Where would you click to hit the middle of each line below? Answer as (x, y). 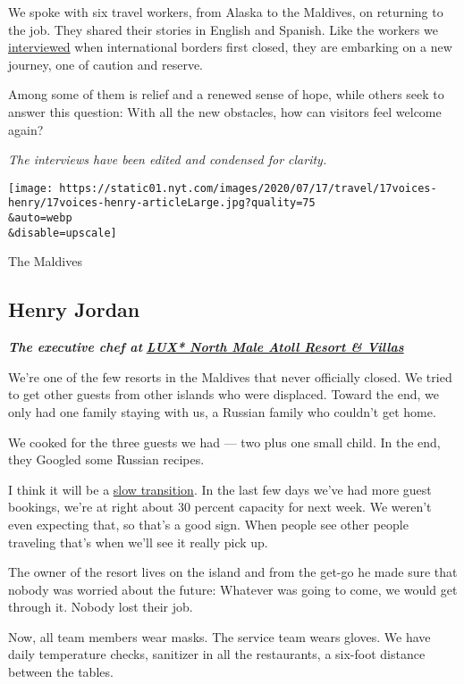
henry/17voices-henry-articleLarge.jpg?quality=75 (162, 203)
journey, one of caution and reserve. (105, 64)
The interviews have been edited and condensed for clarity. (168, 159)
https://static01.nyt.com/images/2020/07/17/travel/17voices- (248, 188)
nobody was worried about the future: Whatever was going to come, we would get (233, 589)
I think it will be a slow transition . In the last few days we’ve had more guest (220, 489)
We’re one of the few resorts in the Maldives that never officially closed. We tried (230, 376)
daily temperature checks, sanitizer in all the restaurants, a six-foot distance (217, 654)
